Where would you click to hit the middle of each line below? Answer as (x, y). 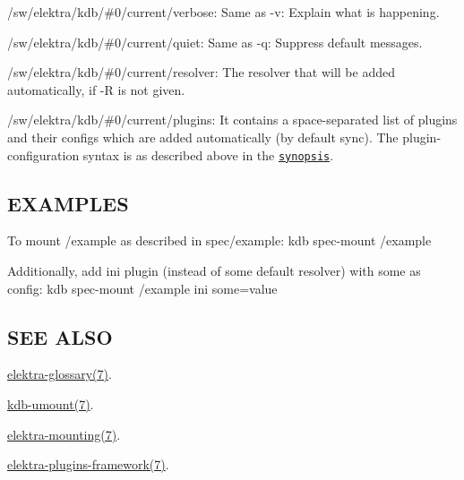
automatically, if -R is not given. (96, 89)
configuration (43, 154)
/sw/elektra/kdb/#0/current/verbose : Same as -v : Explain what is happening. (223, 12)
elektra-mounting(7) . (64, 434)
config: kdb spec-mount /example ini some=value (142, 288)
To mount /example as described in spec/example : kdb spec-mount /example (219, 240)
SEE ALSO (60, 336)
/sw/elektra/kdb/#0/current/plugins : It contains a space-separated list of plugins (232, 120)
